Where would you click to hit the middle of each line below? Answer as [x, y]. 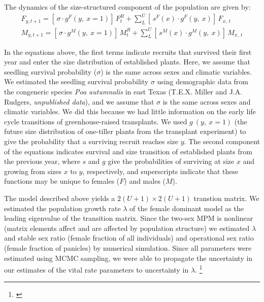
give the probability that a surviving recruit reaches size [91, 141]
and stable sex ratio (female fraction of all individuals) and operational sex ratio [129, 238]
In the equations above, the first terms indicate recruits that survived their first [128, 52]
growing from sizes [33, 171]
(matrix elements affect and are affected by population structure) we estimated [127, 228]
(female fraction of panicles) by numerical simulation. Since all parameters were [128, 247]
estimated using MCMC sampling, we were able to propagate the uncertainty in [128, 258]
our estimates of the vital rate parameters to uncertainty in [96, 269]
